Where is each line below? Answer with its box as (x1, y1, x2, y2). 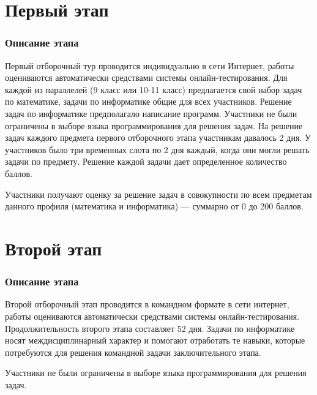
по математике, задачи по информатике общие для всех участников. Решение (5, 95, 292, 108)
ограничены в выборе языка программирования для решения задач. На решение (5, 119, 303, 132)
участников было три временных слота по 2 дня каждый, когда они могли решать (5, 143, 310, 156)
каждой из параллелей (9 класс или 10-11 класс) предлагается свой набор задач (5, 83, 302, 96)
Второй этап (5, 235, 102, 260)
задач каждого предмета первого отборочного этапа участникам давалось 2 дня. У (5, 131, 311, 144)
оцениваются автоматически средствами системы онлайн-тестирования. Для (5, 71, 288, 84)
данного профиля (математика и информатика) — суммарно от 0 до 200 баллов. (5, 200, 304, 213)
